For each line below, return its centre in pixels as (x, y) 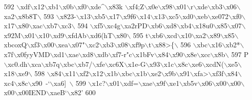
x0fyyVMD (33, 54)
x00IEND (32, 92)
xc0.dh (18, 64)
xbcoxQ (15, 45)
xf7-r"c (122, 54)
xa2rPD (136, 26)
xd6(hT (101, 35)
